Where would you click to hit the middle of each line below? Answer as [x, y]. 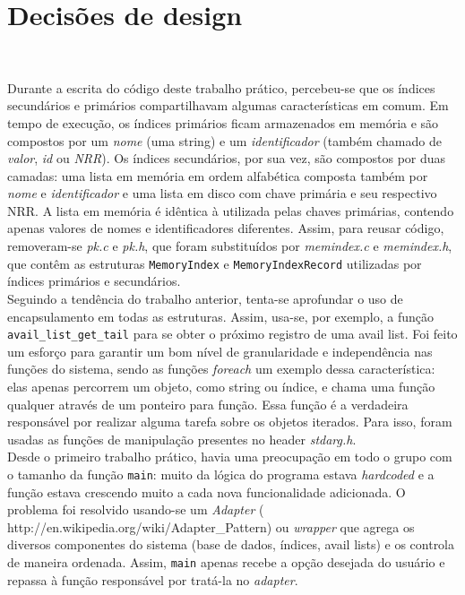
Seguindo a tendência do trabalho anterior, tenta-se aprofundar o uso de [205, 298]
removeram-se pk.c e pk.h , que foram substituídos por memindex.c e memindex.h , [230, 246]
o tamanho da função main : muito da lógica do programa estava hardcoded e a [221, 474]
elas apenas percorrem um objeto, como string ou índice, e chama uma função [221, 386]
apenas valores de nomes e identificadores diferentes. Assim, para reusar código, [226, 228]
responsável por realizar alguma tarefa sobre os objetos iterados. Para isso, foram [230, 422]
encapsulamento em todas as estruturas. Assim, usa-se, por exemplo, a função [220, 316]
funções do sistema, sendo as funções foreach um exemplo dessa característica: [221, 369]
